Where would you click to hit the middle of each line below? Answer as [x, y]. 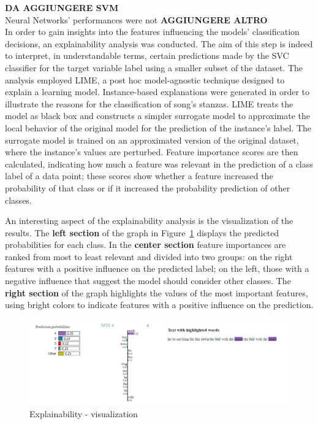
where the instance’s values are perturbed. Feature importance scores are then [152, 152]
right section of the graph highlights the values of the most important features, [157, 292]
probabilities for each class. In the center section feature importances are [146, 245]
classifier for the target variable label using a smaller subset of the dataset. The [154, 67]
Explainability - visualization [84, 413]
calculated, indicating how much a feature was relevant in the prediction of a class [159, 164]
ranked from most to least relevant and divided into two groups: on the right [149, 256]
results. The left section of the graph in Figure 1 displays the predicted [142, 232]
